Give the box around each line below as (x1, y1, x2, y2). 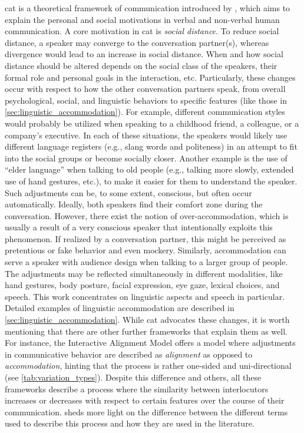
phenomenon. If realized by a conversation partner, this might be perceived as (5, 232, 286, 244)
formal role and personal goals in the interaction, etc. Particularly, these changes (5, 71, 296, 83)
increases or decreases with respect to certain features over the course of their (5, 394, 285, 406)
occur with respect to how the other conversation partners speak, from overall (5, 82, 286, 95)
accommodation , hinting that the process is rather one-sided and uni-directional (5, 359, 292, 372)
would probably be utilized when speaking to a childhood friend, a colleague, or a (5, 117, 299, 129)
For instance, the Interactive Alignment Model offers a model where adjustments (5, 336, 296, 349)
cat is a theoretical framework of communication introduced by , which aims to (5, 2, 290, 14)
